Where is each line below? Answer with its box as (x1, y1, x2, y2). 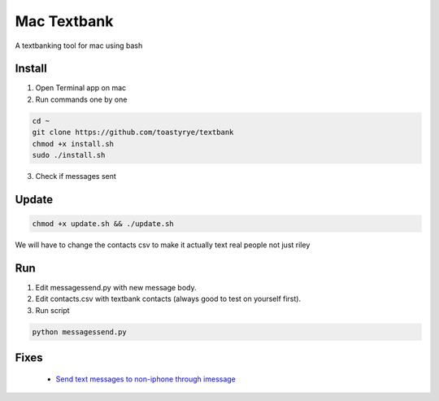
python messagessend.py (32, 327, 128, 337)
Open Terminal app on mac (35, 83, 127, 93)
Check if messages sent (35, 171, 117, 181)
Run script (35, 305, 70, 315)
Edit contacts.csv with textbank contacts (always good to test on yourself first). (35, 294, 301, 304)
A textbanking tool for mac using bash (15, 41, 143, 50)
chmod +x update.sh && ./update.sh (32, 219, 174, 228)
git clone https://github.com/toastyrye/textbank (32, 128, 234, 137)
